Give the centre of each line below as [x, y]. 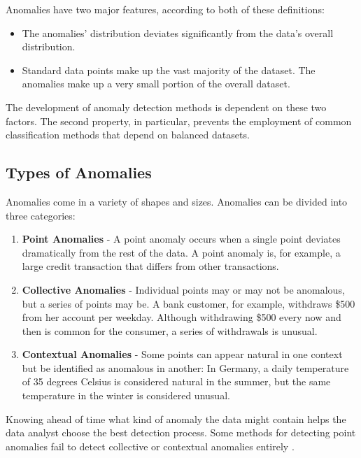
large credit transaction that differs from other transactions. [150, 266]
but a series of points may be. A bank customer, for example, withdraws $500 [189, 303]
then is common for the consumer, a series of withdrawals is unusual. [170, 330]
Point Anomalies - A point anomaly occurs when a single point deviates [181, 239]
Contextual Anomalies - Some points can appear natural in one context [182, 354]
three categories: [41, 215]
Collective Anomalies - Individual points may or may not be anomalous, [183, 289]
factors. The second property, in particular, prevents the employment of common [179, 121]
